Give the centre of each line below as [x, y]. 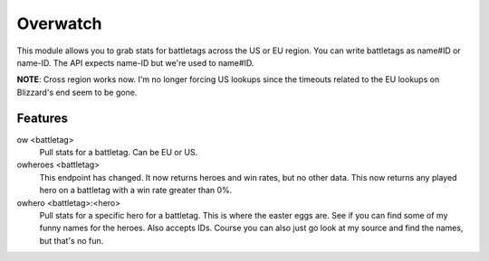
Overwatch [60, 23]
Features [42, 118]
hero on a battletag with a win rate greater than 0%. [136, 191]
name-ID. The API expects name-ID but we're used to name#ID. [135, 62]
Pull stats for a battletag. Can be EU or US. [119, 153]
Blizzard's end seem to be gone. [77, 92]
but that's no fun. [72, 240]
